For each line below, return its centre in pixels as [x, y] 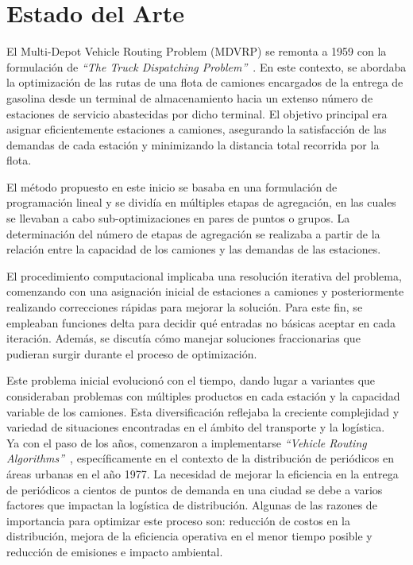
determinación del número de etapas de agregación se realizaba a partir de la [193, 233]
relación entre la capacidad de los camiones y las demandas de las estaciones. [194, 249]
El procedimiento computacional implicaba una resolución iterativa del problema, [204, 275]
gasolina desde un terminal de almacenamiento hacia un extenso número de [190, 97]
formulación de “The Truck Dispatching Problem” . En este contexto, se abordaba [206, 66]
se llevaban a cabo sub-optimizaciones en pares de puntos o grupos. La [178, 218]
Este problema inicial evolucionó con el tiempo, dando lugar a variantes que [191, 380]
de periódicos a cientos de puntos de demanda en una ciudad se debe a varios [195, 489]
